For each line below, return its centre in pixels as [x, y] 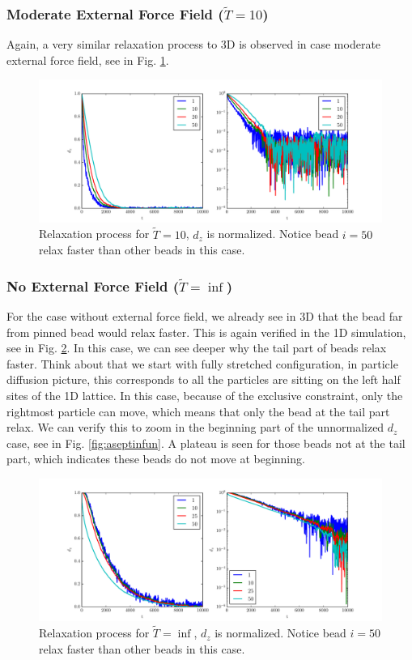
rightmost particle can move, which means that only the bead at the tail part [198, 411]
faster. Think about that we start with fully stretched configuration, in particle [202, 363]
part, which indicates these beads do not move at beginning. [156, 459]
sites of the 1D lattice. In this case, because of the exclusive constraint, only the [205, 395]
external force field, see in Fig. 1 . [88, 60]
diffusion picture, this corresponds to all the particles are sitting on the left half [204, 379]
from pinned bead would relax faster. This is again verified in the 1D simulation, [206, 332]
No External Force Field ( [93, 285]
